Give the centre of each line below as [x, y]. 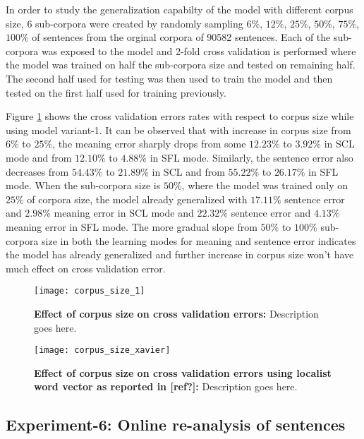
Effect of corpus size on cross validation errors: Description [176, 313]
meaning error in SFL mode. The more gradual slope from [132, 226]
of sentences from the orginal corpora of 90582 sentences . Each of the [181, 37]
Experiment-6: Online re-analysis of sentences [176, 425]
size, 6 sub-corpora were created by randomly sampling [125, 23]
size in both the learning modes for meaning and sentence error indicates [199, 240]
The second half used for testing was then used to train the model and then [169, 78]
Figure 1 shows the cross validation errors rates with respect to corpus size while [180, 116]
